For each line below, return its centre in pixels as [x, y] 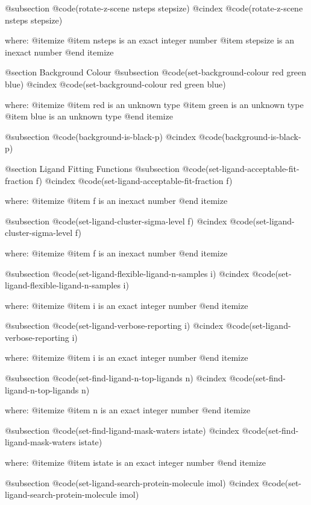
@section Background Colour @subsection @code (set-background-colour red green [156, 72]
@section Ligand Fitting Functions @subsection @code [105, 168]
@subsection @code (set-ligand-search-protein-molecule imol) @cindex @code [145, 482]
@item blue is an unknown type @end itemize [89, 116]
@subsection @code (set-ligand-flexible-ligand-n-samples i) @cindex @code [140, 273]
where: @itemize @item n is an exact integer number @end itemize [128, 410]
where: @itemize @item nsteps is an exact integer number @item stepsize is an [149, 40]
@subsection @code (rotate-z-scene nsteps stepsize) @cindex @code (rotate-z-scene [154, 8]
